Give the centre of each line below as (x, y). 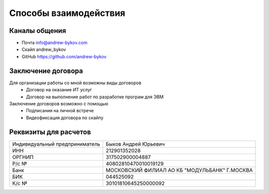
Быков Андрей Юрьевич (135, 144)
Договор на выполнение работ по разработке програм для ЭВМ (95, 97)
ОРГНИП (23, 157)
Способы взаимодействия (67, 13)
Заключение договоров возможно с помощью (59, 103)
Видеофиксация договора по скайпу (65, 118)
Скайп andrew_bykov (44, 49)
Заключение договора (46, 71)
